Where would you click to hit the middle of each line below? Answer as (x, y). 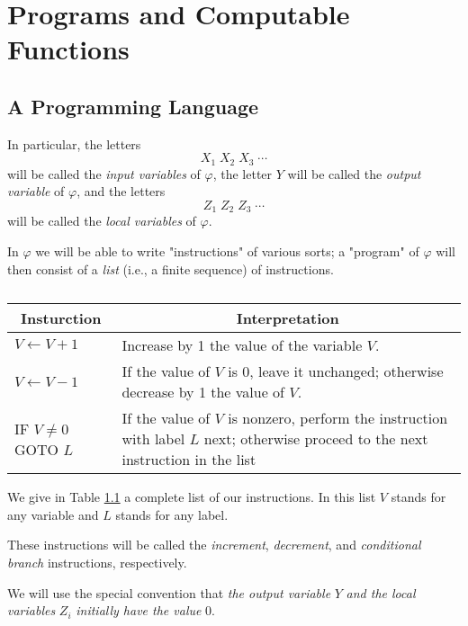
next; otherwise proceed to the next (316, 439)
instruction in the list (189, 460)
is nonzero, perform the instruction (338, 418)
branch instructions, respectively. (97, 563)
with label (153, 439)
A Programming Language (133, 106)
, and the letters (121, 191)
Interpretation (288, 318)
